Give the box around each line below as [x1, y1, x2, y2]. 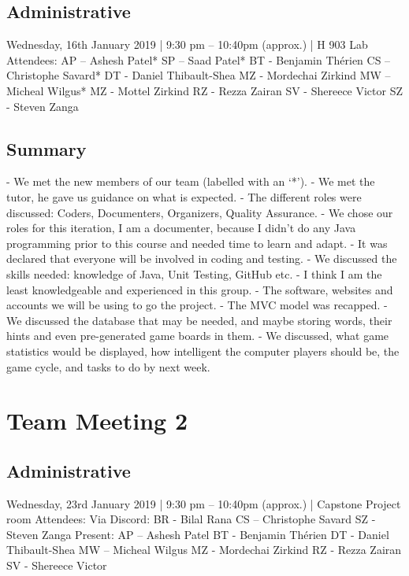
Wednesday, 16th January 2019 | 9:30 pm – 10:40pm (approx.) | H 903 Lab [6, 36, 368, 53]
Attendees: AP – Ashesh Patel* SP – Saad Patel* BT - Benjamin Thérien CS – [6, 51, 391, 68]
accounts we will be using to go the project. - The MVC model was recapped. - [6, 297, 388, 313]
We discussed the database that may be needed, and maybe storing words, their [6, 312, 392, 328]
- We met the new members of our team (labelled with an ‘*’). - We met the [6, 173, 375, 190]
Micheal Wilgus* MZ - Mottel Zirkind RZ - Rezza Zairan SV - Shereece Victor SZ [6, 82, 403, 98]
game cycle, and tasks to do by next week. [6, 358, 210, 375]
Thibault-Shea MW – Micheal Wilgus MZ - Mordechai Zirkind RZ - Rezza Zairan [6, 541, 402, 558]
